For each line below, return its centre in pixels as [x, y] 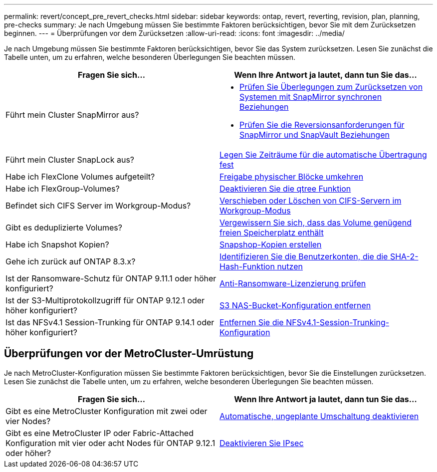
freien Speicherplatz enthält [272, 233]
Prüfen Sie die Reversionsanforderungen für [322, 125]
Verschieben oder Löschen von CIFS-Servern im [311, 201]
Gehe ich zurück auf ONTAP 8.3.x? [71, 261]
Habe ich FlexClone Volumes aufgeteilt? [80, 177]
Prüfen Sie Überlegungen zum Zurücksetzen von [331, 87]
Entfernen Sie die [252, 322]
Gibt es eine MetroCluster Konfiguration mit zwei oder [107, 411]
